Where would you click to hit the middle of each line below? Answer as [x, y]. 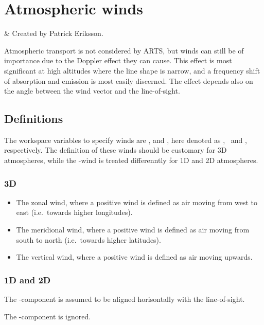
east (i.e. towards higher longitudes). [74, 212]
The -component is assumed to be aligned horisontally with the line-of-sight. [125, 299]
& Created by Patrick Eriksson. [54, 33]
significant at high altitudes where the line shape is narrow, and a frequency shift [132, 70]
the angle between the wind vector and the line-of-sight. [92, 91]
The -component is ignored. [48, 316]
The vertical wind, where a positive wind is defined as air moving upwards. [134, 257]
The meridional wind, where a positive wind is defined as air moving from [133, 230]
